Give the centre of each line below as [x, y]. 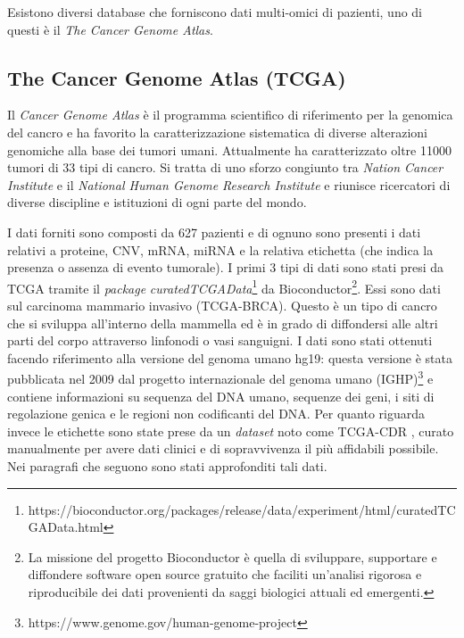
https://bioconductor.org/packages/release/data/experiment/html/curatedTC [242, 509]
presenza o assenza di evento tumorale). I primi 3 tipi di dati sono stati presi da [226, 267]
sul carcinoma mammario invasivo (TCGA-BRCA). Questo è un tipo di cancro [222, 305]
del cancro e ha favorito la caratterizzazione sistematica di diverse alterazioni [217, 132]
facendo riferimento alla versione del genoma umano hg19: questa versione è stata [230, 357]
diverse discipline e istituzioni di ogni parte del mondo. [157, 202]
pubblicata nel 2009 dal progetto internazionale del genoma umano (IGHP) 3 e [220, 377]
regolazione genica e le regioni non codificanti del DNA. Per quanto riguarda [216, 414]
